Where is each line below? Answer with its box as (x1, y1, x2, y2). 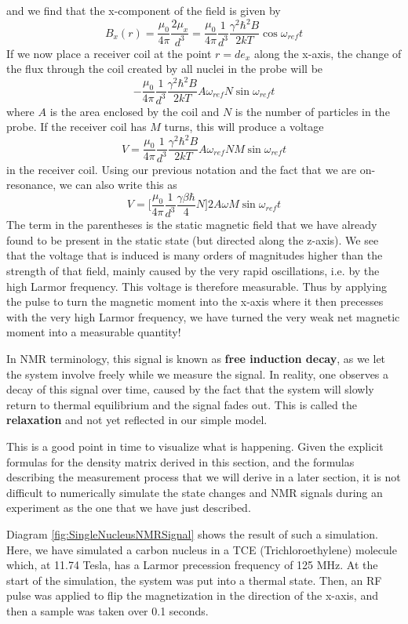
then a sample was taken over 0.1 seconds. (6, 602, 209, 619)
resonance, (6, 176, 56, 193)
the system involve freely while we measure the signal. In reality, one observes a (6, 365, 389, 382)
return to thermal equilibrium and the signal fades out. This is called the (6, 396, 357, 412)
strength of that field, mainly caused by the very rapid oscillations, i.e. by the (6, 263, 380, 279)
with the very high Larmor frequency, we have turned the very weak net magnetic (6, 308, 400, 325)
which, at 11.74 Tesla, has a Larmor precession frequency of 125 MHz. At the (6, 557, 378, 573)
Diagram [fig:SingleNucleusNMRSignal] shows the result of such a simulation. (6, 525, 378, 542)
